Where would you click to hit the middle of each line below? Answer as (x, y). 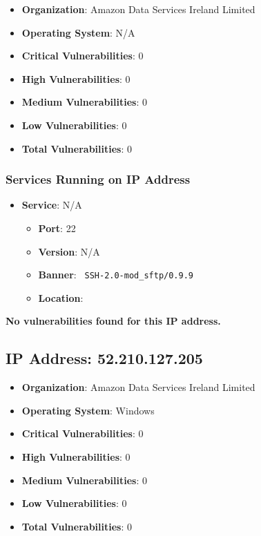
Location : (61, 297)
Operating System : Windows (88, 410)
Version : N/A (69, 251)
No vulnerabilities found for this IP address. (113, 321)
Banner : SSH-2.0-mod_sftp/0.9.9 (116, 275)
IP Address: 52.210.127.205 (104, 358)
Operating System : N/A (78, 32)
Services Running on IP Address (98, 179)
